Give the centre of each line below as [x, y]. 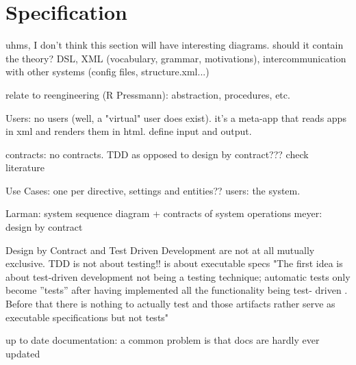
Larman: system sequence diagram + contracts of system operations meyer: [164, 213]
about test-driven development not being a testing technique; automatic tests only [178, 276]
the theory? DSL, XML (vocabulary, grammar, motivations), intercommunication [176, 58]
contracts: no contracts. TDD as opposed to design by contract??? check [157, 154]
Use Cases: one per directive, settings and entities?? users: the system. [153, 190]
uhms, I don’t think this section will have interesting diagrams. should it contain [175, 45]
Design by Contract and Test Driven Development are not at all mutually [160, 250]
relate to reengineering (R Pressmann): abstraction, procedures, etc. [148, 94]
